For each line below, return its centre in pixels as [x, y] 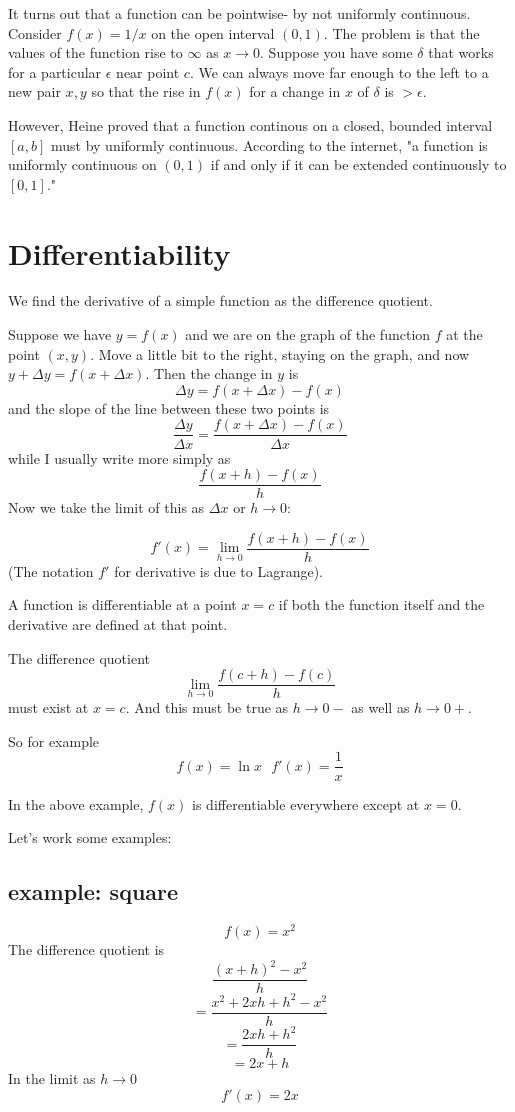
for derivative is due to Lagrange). [218, 570]
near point [148, 71]
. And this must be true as [207, 707]
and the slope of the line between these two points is [169, 407]
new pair [34, 91]
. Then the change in [209, 373]
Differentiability [119, 252]
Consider [35, 32]
